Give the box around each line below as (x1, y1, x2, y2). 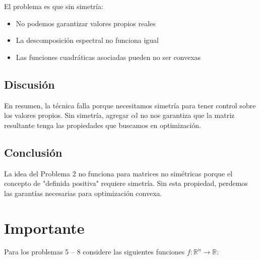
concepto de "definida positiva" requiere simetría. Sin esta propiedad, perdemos (4, 178, 248, 188)
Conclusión (4, 144, 62, 160)
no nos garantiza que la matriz (140, 110, 235, 120)
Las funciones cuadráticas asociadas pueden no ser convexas (16, 51, 201, 62)
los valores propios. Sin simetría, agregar (4, 110, 129, 120)
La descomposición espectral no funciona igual (16, 35, 159, 45)
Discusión (4, 76, 55, 92)
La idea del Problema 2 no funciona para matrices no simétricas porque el (4, 168, 233, 178)
